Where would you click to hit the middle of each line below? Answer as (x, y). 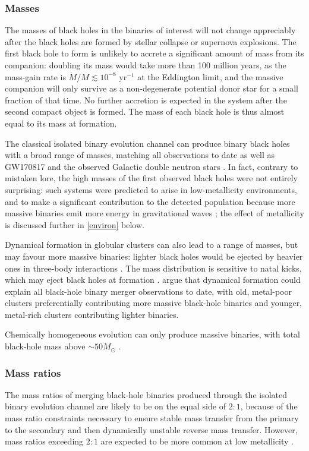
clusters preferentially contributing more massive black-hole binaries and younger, (154, 303)
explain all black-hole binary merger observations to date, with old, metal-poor (148, 291)
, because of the (269, 406)
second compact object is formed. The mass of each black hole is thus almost (145, 111)
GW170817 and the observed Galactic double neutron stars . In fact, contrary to (152, 166)
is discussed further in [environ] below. (75, 224)
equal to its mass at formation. (61, 123)
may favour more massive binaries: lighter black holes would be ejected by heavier (154, 256)
